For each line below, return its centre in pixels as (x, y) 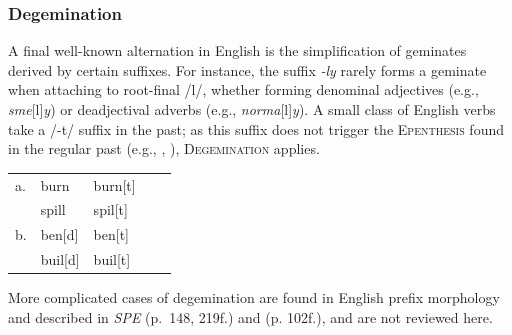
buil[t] (112, 259)
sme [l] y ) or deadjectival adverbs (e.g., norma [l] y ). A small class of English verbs (252, 109)
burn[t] (114, 184)
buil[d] (60, 259)
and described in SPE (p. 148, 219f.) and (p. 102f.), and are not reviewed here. (250, 316)
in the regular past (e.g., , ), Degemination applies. (164, 148)
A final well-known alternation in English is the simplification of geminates (237, 50)
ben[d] (59, 234)
